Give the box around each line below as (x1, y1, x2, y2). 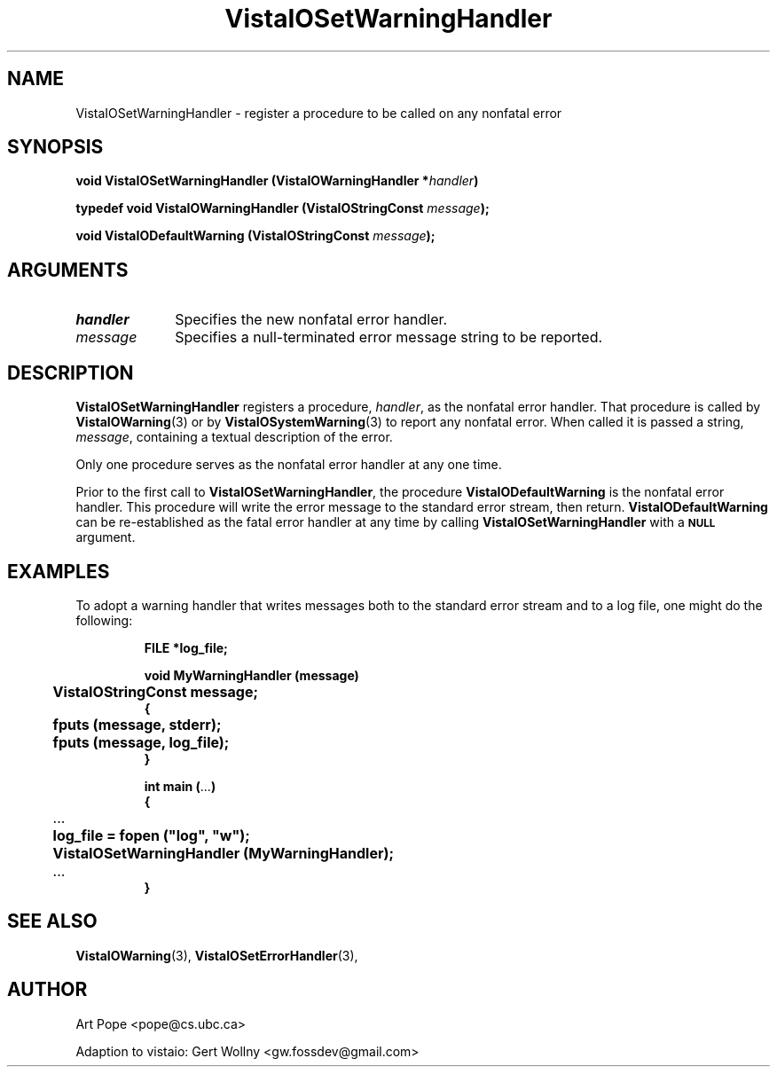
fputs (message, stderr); (52, 715, 222, 733)
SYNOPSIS (7, 136, 104, 159)
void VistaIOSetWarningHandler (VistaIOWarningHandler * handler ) (75, 173, 479, 189)
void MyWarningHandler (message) (144, 667, 359, 683)
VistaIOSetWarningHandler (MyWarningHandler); (52, 843, 394, 862)
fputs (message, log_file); (52, 733, 230, 751)
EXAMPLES (7, 560, 110, 583)
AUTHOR (7, 978, 88, 1001)
